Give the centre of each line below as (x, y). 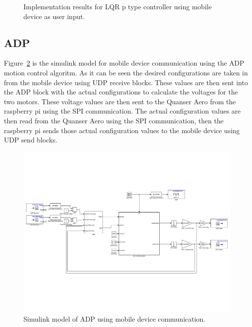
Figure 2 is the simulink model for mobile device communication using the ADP (124, 63)
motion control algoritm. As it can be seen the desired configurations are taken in (126, 72)
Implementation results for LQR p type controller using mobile (118, 6)
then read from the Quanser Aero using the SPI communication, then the (114, 120)
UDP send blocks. (31, 140)
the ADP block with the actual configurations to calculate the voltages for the (121, 92)
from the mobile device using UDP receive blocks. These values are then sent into (126, 82)
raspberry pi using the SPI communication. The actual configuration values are (122, 111)
